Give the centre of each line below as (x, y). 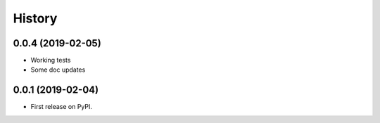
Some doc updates (58, 70)
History (35, 18)
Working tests (51, 60)
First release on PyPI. (62, 107)
